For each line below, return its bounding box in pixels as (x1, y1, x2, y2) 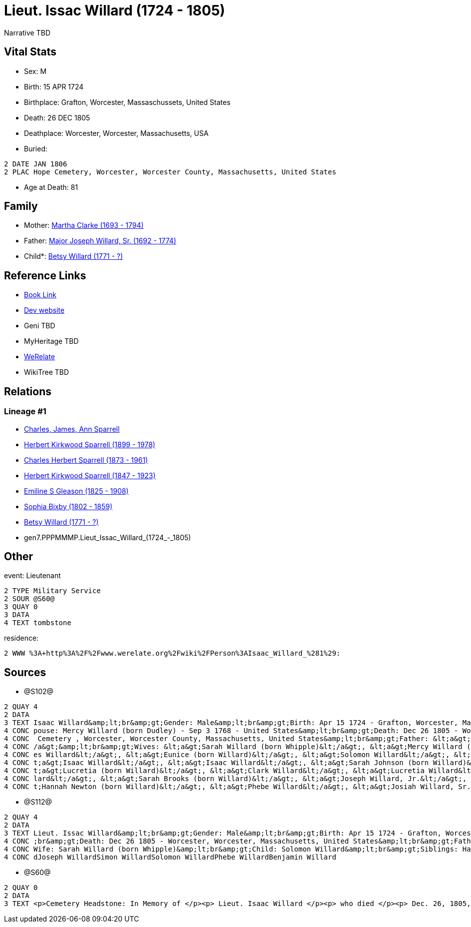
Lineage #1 (4, 406, 46, 417)
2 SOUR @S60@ (4, 595, 55, 603)
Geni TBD (24, 321, 55, 330)
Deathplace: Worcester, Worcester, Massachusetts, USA (24, 128, 209, 137)
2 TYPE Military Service (4, 587, 101, 595)
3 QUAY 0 (4, 603, 38, 611)
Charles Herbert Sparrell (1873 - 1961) (24, 455, 148, 464)
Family (4, 200, 38, 213)
